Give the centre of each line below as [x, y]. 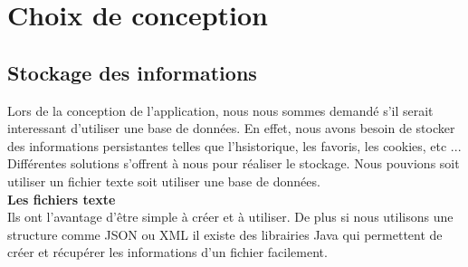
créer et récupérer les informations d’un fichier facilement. [167, 252]
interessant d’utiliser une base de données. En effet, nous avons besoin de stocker [231, 128]
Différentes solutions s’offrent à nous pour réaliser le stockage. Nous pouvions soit [234, 163]
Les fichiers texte [62, 199]
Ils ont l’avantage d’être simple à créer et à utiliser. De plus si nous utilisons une [230, 217]
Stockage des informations [132, 72]
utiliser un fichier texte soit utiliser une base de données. [164, 181]
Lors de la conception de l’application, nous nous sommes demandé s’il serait [220, 110]
